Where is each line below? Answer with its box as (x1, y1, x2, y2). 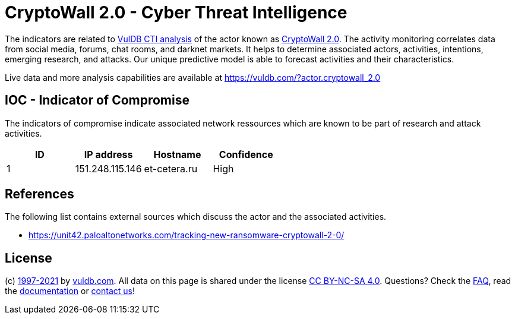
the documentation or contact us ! (5, 286, 135, 296)
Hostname (153, 148, 201, 160)
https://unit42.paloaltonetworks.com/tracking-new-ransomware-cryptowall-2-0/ (29, 230, 345, 241)
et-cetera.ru (144, 162, 198, 175)
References (5, 187, 74, 202)
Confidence (219, 148, 273, 160)
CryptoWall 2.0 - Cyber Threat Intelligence (5, 2, 347, 23)
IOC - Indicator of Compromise (5, 93, 189, 108)
